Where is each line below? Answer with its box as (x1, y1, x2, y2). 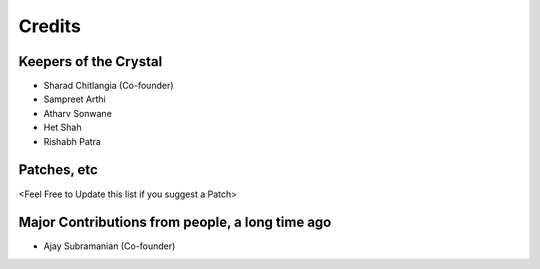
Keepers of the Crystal (18, 53, 163, 70)
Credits (18, 15, 82, 37)
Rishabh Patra (43, 135, 102, 147)
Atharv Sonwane (43, 107, 112, 119)
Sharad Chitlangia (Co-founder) (43, 80, 174, 92)
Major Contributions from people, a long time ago (18, 214, 332, 231)
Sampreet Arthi (43, 93, 106, 105)
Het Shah (43, 121, 82, 134)
